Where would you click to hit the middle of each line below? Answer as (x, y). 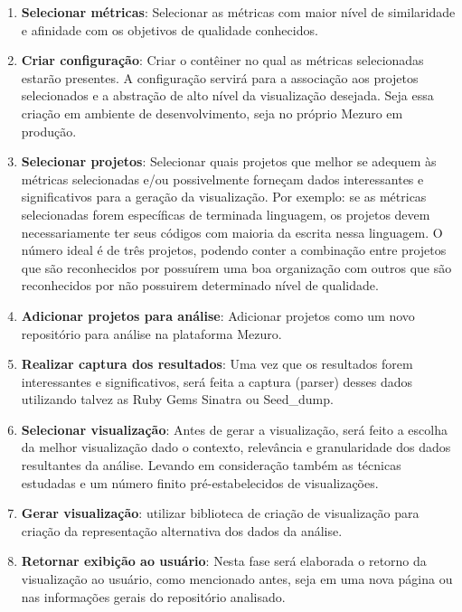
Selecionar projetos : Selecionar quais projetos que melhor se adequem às (229, 161)
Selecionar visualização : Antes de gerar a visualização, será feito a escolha (234, 429)
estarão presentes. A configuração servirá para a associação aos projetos (220, 77)
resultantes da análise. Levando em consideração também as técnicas (211, 465)
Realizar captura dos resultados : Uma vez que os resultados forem (217, 364)
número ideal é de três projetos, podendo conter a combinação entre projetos (234, 250)
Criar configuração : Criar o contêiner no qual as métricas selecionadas (222, 60)
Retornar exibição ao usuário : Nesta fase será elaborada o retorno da (224, 561)
